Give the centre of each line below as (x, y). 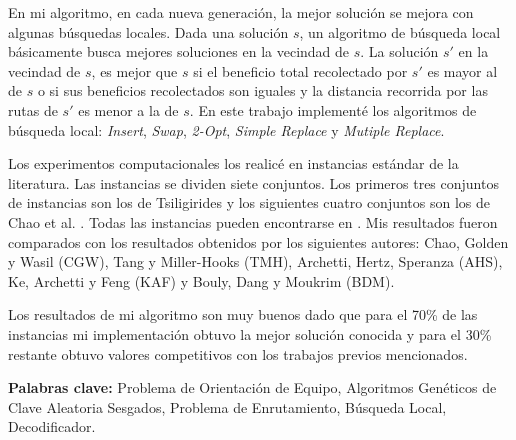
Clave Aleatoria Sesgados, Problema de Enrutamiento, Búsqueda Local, (227, 406)
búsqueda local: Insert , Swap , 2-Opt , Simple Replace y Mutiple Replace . (226, 129)
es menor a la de (128, 109)
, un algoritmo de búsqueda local (400, 31)
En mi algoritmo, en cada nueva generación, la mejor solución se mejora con (241, 12)
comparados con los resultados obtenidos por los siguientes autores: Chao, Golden (258, 241)
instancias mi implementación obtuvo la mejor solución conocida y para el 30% (250, 333)
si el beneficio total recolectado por (300, 70)
